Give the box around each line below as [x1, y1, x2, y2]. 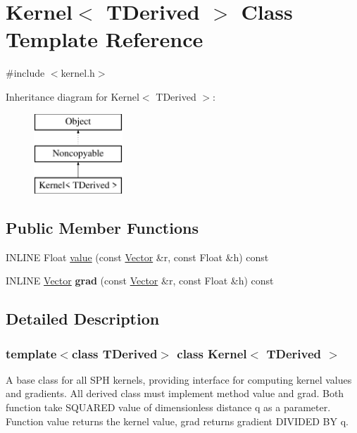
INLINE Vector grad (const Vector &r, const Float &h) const [6, 273, 274, 288]
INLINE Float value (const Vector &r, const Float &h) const [6, 249, 269, 264]
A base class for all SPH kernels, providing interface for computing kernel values [6, 372, 352, 387]
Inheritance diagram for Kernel [6, 89, 139, 103]
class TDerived [71, 344, 158, 362]
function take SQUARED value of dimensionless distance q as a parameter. [6, 400, 331, 415]
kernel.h [61, 65, 95, 80]
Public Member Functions [6, 216, 199, 238]
